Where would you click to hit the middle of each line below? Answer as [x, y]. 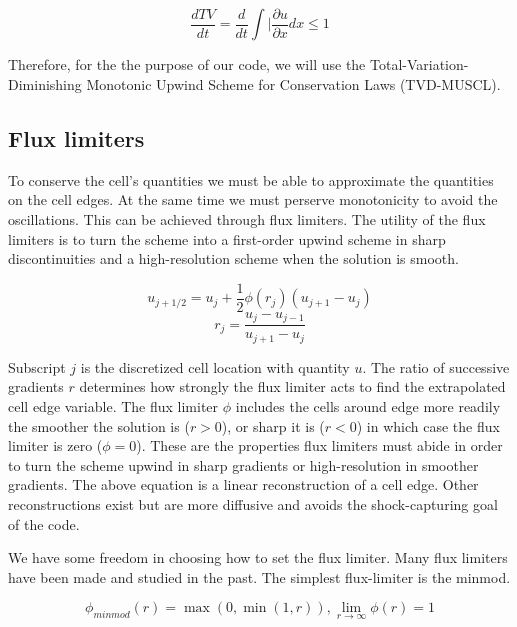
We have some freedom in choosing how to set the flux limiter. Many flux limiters [258, 557]
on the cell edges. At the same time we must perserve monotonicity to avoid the [253, 199]
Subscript [37, 366]
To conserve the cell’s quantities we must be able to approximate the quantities [251, 179]
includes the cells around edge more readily [368, 406]
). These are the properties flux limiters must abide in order [319, 445]
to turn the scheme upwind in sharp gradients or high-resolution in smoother [243, 464]
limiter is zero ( [55, 445]
